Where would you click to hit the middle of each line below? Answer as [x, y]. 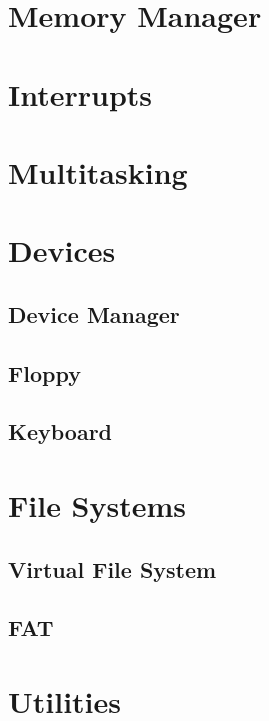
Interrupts [80, 93]
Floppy [44, 372]
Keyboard [60, 431]
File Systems [97, 505]
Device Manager [94, 313]
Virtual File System [112, 568]
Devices [62, 250]
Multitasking [98, 171]
